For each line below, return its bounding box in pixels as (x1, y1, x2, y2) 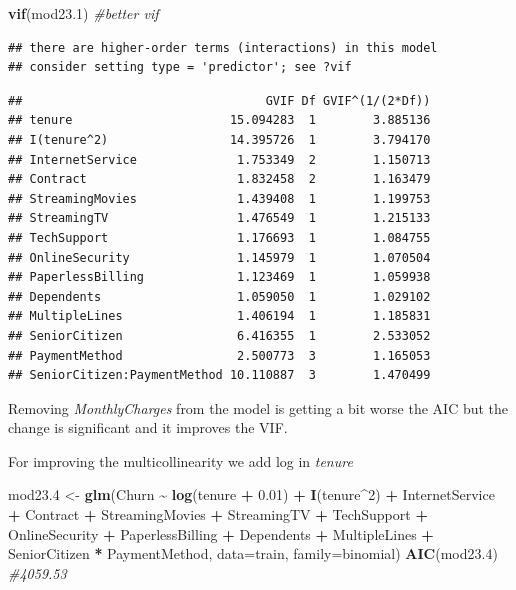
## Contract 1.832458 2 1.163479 (8, 172, 431, 187)
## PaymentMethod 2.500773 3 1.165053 (8, 348, 431, 363)
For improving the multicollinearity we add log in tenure (8, 450, 353, 471)
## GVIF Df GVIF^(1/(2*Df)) (8, 93, 431, 108)
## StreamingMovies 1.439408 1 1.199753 (8, 191, 431, 206)
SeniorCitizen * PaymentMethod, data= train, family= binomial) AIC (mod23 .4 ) (8, 543, 498, 564)
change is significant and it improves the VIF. (8, 417, 288, 438)
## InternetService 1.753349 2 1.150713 (8, 152, 431, 167)
